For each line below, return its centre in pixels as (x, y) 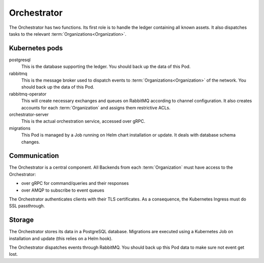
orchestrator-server (29, 114)
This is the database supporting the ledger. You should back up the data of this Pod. (106, 66)
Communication (34, 156)
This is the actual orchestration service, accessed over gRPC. (83, 121)
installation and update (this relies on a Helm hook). (61, 238)
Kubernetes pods (36, 48)
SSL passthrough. (27, 206)
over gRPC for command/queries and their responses (75, 183)
